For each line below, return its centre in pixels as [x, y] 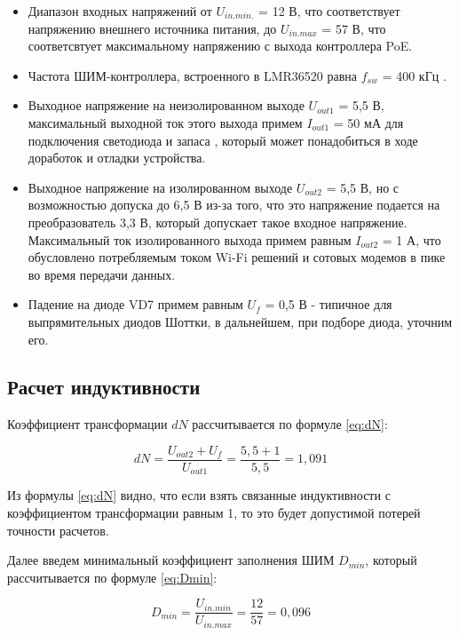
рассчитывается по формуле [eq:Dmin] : [112, 577]
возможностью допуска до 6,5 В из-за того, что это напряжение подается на [234, 205]
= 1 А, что [412, 239]
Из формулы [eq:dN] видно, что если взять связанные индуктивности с [199, 495]
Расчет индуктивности [104, 387]
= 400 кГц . [414, 75]
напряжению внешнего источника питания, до [152, 28]
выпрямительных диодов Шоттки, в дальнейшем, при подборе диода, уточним [240, 321]
